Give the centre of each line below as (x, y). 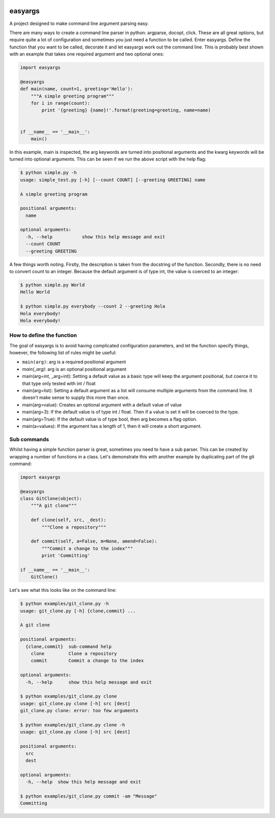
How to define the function (43, 335)
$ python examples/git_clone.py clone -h (73, 725)
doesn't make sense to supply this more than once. (76, 398)
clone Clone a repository (74, 654)
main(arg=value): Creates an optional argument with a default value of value (102, 404)
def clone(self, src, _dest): (68, 520)
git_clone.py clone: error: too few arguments (79, 711)
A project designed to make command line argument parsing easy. (79, 23)
